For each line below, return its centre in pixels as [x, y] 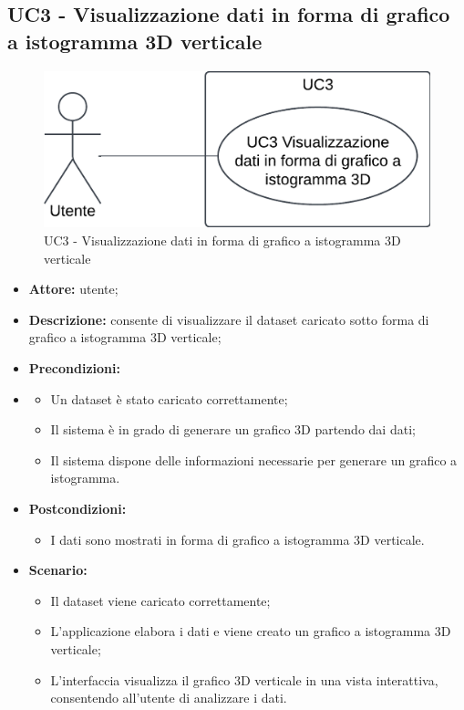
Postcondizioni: [77, 508]
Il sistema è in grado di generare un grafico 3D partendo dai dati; [233, 429]
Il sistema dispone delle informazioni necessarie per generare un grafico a [254, 459]
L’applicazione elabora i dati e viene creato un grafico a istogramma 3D [251, 631]
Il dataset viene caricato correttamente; [160, 600]
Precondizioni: [74, 367]
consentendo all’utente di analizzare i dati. [169, 698]
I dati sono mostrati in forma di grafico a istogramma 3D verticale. [237, 539]
